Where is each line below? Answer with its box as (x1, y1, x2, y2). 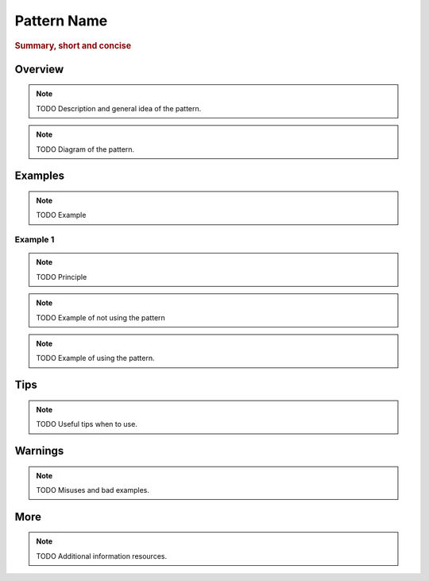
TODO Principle (36, 272, 87, 281)
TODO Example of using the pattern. (36, 354, 155, 363)
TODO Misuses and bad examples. (36, 485, 150, 494)
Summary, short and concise (14, 40, 132, 51)
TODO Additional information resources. (36, 551, 167, 560)
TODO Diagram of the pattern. (36, 144, 135, 154)
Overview (14, 62, 64, 76)
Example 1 (14, 234, 55, 246)
